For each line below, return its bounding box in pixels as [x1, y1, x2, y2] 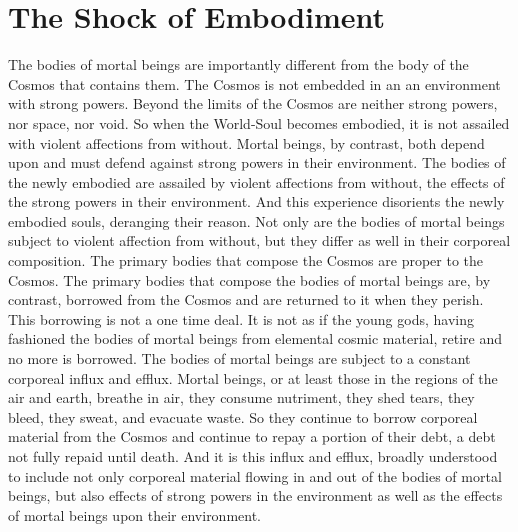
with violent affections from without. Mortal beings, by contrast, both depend [8, 132, 485, 153]
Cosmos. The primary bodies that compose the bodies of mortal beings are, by [8, 269, 491, 290]
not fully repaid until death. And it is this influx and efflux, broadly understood [8, 446, 498, 466]
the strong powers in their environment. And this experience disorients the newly [8, 191, 505, 212]
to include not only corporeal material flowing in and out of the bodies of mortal [8, 465, 502, 486]
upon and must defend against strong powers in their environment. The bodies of [8, 152, 506, 173]
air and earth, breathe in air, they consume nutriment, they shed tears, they [8, 387, 475, 408]
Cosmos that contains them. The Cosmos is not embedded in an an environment [8, 73, 501, 94]
